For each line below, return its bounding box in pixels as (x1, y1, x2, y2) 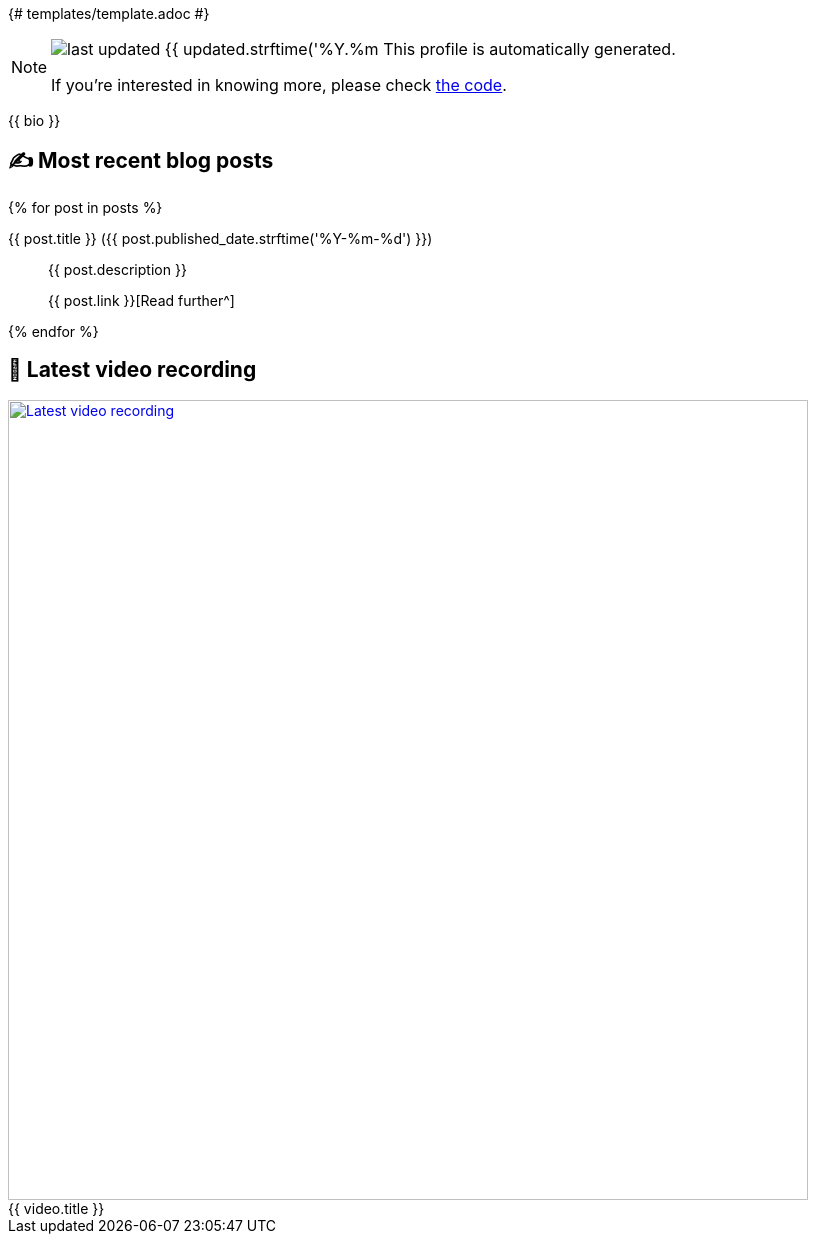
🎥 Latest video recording (8, 357, 257, 383)
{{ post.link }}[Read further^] (48, 291, 235, 309)
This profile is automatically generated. (383, 39, 676, 59)
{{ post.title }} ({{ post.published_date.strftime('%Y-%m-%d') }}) (8, 229, 433, 247)
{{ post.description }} (48, 260, 187, 278)
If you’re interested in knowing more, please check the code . (51, 75, 507, 95)
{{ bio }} (8, 112, 61, 129)
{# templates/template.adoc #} (8, 5, 210, 22)
